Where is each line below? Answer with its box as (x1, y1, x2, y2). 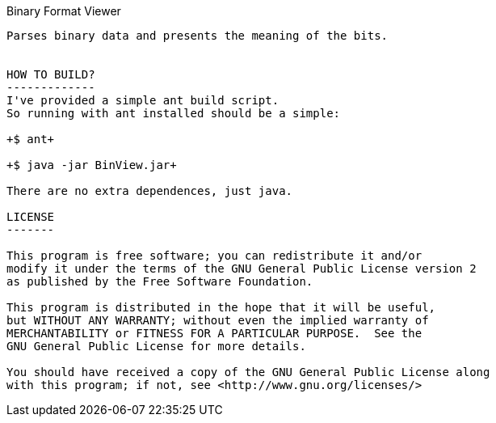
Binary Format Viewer (6, 4, 121, 18)
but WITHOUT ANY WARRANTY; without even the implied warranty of (6, 314, 429, 327)
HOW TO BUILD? (6, 68, 95, 81)
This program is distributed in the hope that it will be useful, (6, 301, 436, 314)
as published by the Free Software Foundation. (6, 275, 313, 288)
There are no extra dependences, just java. (6, 184, 293, 197)
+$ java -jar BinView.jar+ (6, 159, 177, 171)
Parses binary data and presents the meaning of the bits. (6, 29, 389, 42)
